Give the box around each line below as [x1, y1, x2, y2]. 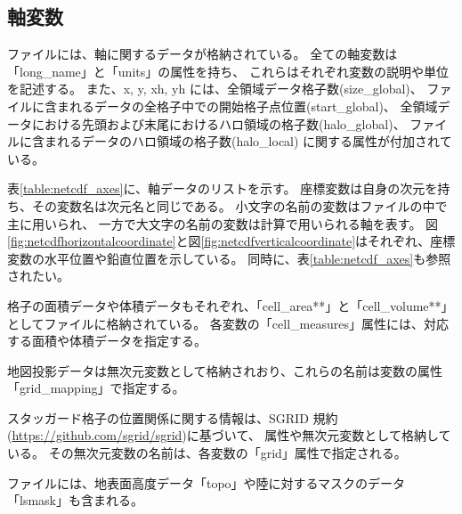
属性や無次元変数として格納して [264, 426, 451, 445]
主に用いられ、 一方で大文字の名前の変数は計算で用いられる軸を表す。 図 [7, 214, 439, 233]
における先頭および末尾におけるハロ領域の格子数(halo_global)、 [31, 114, 406, 133]
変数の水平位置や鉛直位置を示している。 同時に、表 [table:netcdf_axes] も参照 [7, 249, 451, 267]
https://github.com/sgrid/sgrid [12, 426, 182, 445]
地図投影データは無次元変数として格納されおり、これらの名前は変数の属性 [7, 361, 443, 379]
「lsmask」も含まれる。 [7, 491, 143, 510]
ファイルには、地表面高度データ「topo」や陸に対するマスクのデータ [7, 473, 406, 492]
